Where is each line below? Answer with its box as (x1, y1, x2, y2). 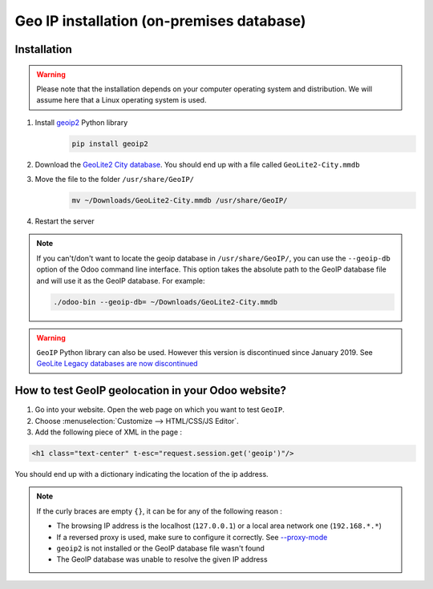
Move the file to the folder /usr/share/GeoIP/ (34, 175, 195, 184)
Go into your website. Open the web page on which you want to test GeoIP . (34, 405, 285, 414)
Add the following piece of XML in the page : (34, 427, 183, 437)
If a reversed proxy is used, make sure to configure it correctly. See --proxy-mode (56, 532, 328, 542)
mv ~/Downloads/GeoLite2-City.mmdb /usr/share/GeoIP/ (71, 196, 288, 205)
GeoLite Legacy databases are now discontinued (36, 359, 198, 369)
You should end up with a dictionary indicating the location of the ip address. (14, 470, 269, 479)
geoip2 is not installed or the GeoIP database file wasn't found (56, 543, 265, 553)
